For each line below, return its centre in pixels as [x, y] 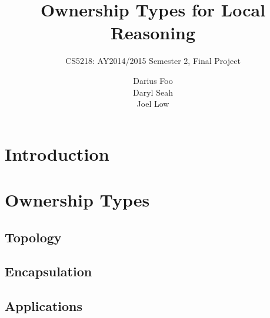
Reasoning [153, 33]
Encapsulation [49, 271]
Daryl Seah [153, 92]
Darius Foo [153, 80]
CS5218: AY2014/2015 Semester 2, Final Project [153, 61]
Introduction [57, 153]
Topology [33, 237]
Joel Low [153, 104]
